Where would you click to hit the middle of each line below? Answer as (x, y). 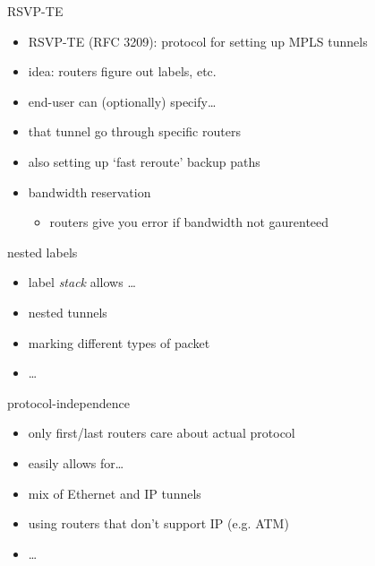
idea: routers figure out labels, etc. (122, 71)
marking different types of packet (119, 342)
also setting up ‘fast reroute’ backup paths (144, 161)
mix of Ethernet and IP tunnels (115, 493)
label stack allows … (82, 282)
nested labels (43, 252)
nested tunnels (68, 312)
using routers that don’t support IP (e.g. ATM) (158, 523)
